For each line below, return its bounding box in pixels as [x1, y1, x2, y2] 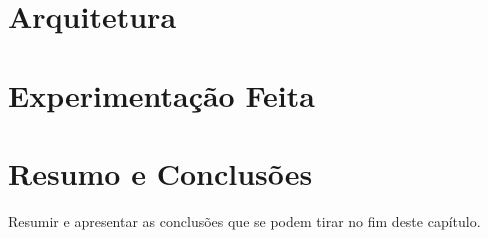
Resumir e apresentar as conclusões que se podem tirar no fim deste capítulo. [8, 210, 481, 231]
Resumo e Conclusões [8, 152, 313, 193]
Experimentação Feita [8, 74, 315, 115]
